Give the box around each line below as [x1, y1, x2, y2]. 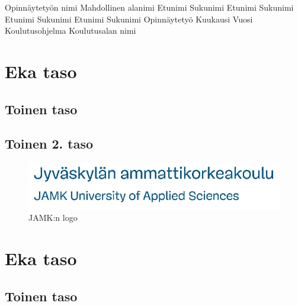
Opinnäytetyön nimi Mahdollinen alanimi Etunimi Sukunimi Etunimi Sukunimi [5, 1, 294, 13]
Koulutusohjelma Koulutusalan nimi [5, 24, 136, 37]
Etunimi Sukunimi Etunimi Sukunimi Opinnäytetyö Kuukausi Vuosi [5, 12, 253, 25]
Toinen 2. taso [5, 134, 94, 153]
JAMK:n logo [28, 211, 78, 224]
